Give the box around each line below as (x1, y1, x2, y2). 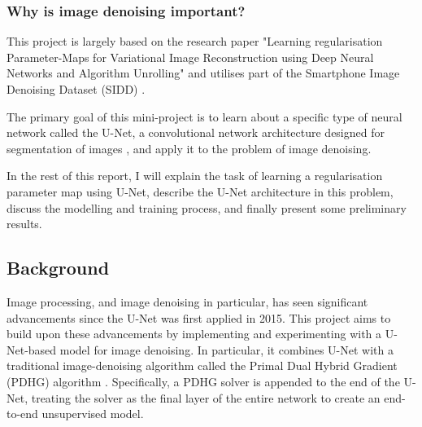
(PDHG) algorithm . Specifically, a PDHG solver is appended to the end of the (7, 372, 400, 390)
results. (7, 215, 42, 232)
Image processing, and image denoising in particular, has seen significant (7, 293, 368, 310)
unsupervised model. (41, 405, 144, 422)
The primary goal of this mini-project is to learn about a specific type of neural (7, 108, 402, 125)
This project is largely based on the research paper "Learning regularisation (7, 33, 383, 50)
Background (7, 255, 110, 280)
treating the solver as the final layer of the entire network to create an (31, 389, 381, 406)
